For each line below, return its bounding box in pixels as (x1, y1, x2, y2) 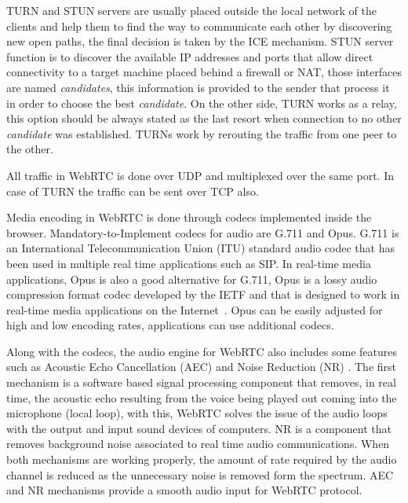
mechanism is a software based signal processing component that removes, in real (6, 374, 396, 391)
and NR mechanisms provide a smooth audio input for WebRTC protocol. (6, 482, 362, 498)
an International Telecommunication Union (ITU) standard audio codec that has (6, 240, 395, 256)
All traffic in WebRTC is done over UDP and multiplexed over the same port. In (6, 167, 394, 183)
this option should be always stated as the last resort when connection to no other (6, 110, 402, 127)
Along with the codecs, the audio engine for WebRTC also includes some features (6, 343, 398, 359)
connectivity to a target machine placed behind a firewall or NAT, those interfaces (6, 64, 402, 80)
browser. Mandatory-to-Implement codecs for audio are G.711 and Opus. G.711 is (6, 224, 399, 240)
